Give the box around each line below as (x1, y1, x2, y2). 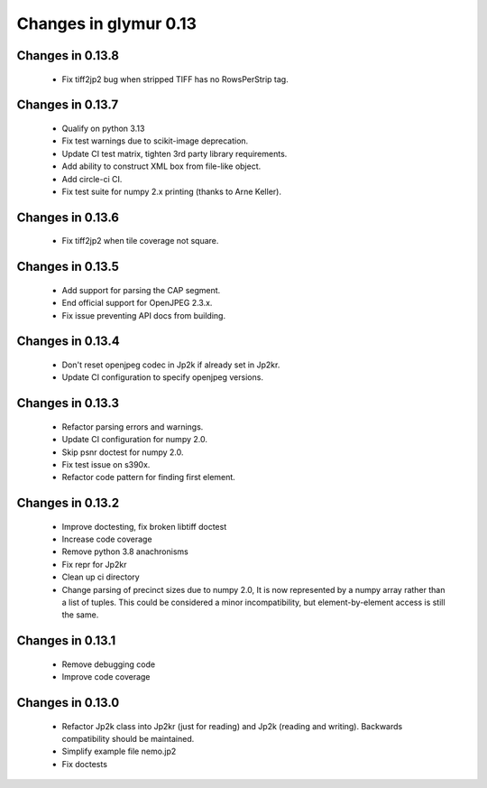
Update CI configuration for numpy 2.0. (61, 434, 207, 445)
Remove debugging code (61, 659, 156, 670)
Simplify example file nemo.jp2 (61, 746, 177, 757)
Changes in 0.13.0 (16, 695, 120, 710)
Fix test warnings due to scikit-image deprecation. (61, 135, 249, 146)
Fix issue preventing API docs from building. (61, 310, 225, 320)
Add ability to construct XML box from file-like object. (61, 161, 262, 172)
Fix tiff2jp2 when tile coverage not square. (61, 236, 219, 246)
